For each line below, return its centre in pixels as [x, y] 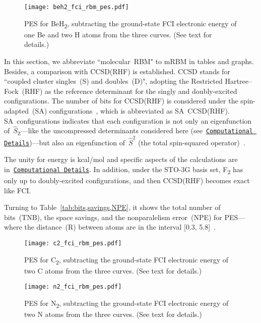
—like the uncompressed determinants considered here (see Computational [137, 130]
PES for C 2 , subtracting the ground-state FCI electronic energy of [126, 260]
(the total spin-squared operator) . [191, 142]
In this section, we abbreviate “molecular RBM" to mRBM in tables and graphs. [129, 61]
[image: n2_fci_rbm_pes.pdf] [73, 287]
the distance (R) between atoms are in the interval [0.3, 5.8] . [120, 227]
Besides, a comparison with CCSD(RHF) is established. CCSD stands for [117, 71]
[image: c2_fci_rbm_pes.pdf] [73, 244]
